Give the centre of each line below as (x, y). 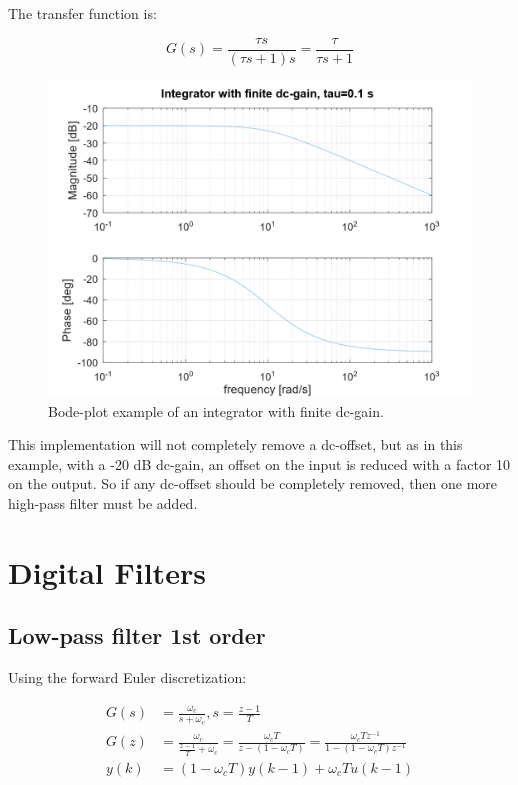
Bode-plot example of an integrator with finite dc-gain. (216, 410)
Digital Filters (107, 571)
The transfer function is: (82, 13)
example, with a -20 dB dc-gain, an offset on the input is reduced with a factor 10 (259, 463)
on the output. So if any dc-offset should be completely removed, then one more (253, 483)
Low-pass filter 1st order (137, 635)
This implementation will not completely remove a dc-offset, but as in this (235, 444)
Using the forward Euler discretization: (127, 677)
